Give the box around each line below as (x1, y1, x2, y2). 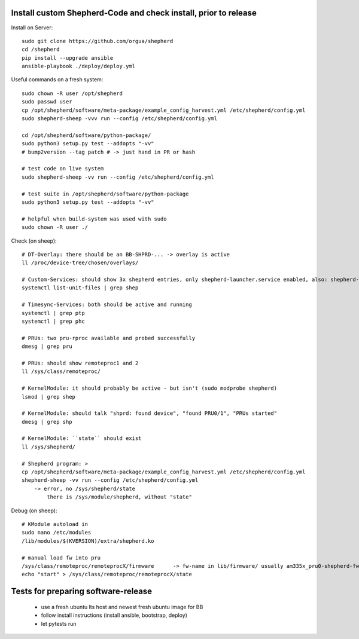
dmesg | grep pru (22, 343, 72, 350)
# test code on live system (22, 165, 104, 172)
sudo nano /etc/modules (22, 529, 92, 536)
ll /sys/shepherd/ (22, 443, 76, 450)
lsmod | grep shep (22, 393, 76, 400)
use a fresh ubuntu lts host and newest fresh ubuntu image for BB (41, 603, 203, 610)
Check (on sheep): (11, 237, 57, 244)
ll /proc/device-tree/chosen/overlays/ (22, 259, 139, 266)
